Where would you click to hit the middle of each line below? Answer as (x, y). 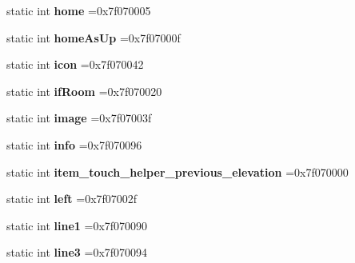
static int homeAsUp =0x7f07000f (94, 37)
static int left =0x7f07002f (72, 199)
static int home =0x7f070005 (79, 10)
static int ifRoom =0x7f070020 (84, 91)
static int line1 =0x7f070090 (77, 225)
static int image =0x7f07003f (79, 118)
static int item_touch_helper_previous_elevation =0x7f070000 (177, 171)
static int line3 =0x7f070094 (77, 252)
